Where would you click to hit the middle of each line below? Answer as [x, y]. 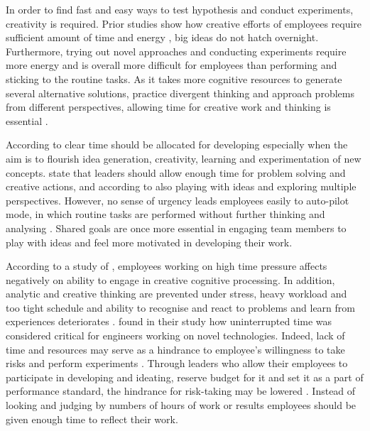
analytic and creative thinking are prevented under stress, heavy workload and [176, 294]
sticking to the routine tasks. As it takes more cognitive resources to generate [174, 78]
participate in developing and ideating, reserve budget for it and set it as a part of [185, 377]
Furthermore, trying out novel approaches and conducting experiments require [176, 51]
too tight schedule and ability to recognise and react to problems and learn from [180, 307]
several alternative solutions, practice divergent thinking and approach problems [180, 93]
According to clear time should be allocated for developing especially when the [177, 144]
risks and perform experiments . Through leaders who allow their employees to [177, 363]
